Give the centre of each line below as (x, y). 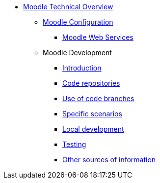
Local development (93, 129)
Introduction (82, 68)
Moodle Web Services (98, 37)
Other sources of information (109, 160)
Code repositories (91, 83)
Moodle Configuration (78, 22)
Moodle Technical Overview (68, 7)
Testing (74, 144)
